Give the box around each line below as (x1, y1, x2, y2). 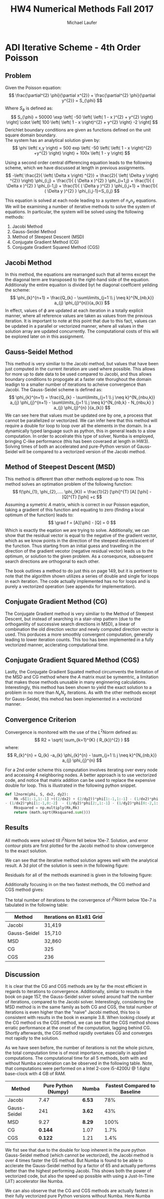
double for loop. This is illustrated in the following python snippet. (5, 782, 137, 788)
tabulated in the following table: (5, 902, 68, 908)
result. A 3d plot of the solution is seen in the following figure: (5, 862, 129, 868)
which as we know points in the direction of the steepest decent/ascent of (5, 537, 154, 543)
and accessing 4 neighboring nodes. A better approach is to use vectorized (5, 772, 157, 778)
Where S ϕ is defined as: (5, 105, 53, 112)
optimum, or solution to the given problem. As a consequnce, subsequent (5, 553, 153, 559)
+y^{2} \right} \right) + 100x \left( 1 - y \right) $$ (34, 150, 130, 156)
